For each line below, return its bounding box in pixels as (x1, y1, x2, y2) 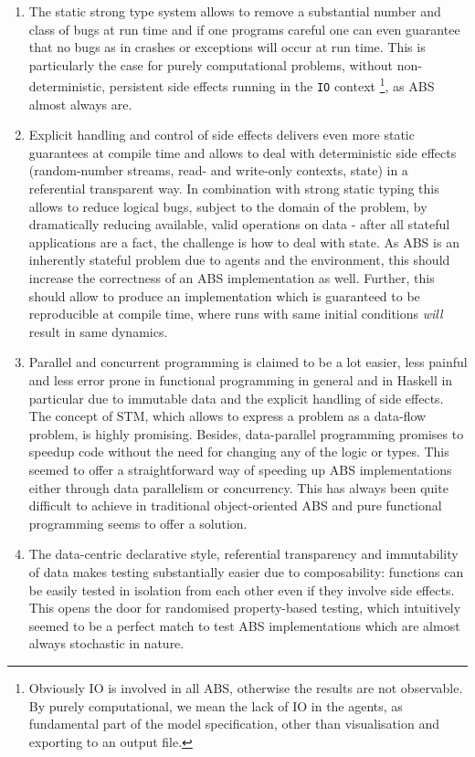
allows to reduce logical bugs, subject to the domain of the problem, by (28, 196, 427, 216)
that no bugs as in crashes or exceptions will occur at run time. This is (28, 37, 426, 57)
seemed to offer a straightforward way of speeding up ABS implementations (28, 459, 452, 478)
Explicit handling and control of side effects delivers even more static (28, 125, 415, 144)
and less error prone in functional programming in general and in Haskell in (28, 371, 453, 389)
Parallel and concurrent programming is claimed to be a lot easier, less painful (28, 352, 468, 372)
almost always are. (28, 94, 132, 113)
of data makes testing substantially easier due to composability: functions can (28, 562, 464, 581)
